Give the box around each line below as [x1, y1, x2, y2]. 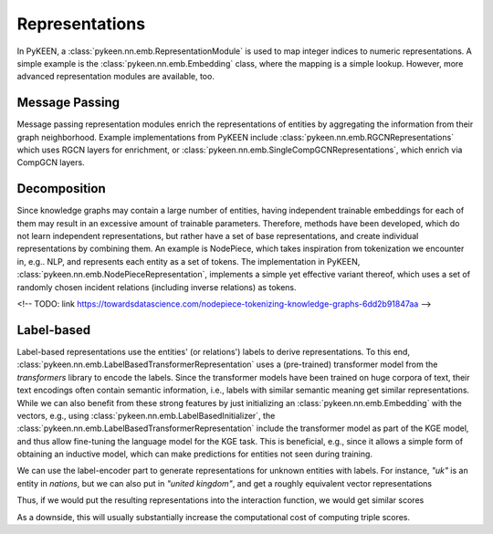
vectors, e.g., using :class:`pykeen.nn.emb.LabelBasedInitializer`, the [16, 410, 276, 421]
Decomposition [16, 181, 106, 196]
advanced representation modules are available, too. [16, 71, 215, 82]
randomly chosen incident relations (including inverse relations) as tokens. [16, 281, 297, 292]
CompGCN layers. [16, 157, 86, 168]
